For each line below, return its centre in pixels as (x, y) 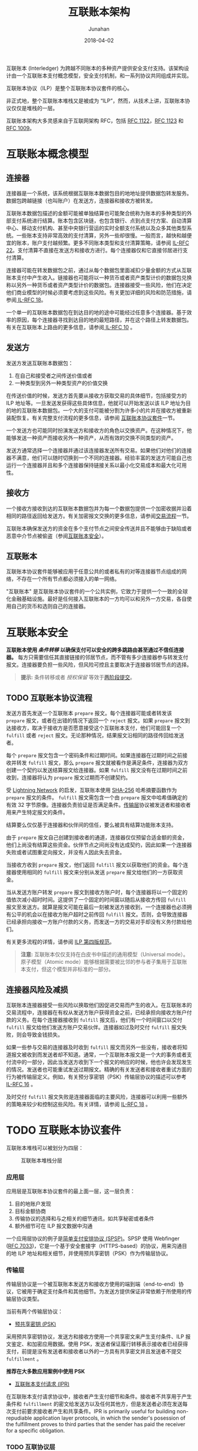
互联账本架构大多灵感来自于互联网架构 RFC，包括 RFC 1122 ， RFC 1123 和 (95, 120)
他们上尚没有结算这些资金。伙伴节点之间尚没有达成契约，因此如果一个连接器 (99, 845)
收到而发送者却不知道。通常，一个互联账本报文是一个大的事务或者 (106, 1054)
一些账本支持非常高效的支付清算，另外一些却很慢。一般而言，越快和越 (101, 235)
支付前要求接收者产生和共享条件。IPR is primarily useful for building (93, 1411)
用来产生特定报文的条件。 (37, 812)
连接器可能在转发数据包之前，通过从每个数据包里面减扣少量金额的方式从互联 (99, 270)
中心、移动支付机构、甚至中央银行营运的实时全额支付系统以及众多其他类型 (96, 228)
